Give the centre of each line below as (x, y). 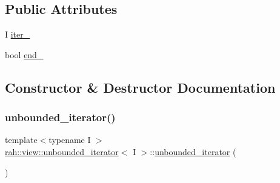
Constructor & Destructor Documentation (140, 87)
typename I (70, 140)
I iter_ (18, 34)
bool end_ (24, 54)
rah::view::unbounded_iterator (62, 151)
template (21, 140)
